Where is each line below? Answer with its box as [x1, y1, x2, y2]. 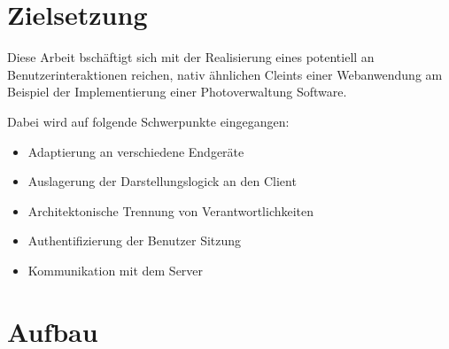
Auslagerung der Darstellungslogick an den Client [27, 172, 297, 190]
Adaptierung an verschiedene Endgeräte [27, 142, 244, 160]
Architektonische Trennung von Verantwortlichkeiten [27, 201, 314, 220]
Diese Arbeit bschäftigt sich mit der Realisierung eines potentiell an [7, 48, 375, 66]
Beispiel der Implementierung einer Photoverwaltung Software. [7, 82, 347, 101]
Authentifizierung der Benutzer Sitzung [27, 231, 242, 250]
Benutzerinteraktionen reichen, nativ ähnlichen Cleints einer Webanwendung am [7, 65, 443, 83]
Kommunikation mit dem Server [27, 260, 204, 279]
